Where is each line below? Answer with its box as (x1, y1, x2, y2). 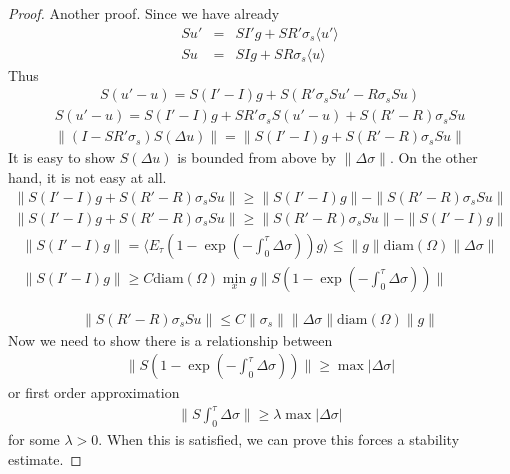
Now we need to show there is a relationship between (8, 329, 333, 350)
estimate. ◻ (8, 448, 82, 469)
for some (8, 429, 60, 450)
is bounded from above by (177, 147, 337, 168)
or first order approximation (8, 382, 180, 403)
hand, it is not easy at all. (8, 166, 167, 187)
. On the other (389, 147, 478, 168)
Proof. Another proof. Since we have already (8, 3, 280, 23)
